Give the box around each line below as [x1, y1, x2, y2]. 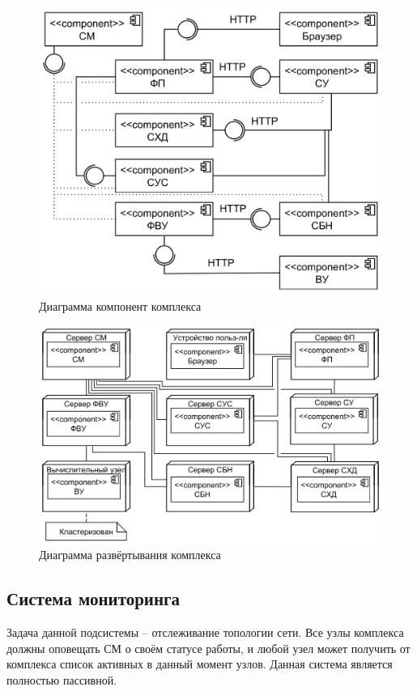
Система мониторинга [6, 586, 181, 611]
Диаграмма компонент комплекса [39, 297, 202, 314]
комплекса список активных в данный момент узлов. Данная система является [6, 655, 393, 672]
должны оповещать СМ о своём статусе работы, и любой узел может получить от [6, 639, 411, 656]
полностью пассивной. [6, 672, 117, 688]
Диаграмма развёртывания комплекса [39, 546, 221, 563]
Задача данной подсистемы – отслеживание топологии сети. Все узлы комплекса [6, 624, 404, 641]
